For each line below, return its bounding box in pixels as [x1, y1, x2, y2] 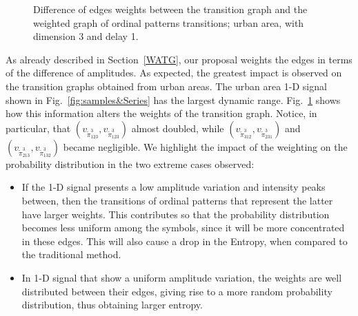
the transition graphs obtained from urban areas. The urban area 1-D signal [6, 78, 327, 93]
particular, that [6, 120, 71, 135]
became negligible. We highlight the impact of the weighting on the [63, 139, 348, 154]
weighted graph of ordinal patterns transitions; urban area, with [33, 15, 304, 30]
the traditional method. [21, 247, 121, 262]
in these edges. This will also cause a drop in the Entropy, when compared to [21, 233, 348, 248]
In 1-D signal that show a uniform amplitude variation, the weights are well [21, 270, 342, 284]
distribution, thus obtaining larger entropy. [21, 297, 203, 312]
